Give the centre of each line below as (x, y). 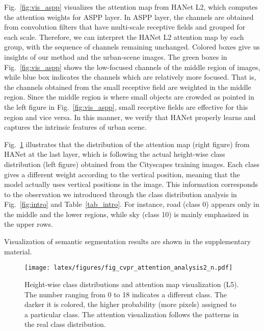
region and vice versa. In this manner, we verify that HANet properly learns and (130, 117)
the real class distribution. (65, 324)
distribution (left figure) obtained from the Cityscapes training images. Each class (132, 164)
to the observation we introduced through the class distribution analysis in (121, 194)
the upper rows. (29, 224)
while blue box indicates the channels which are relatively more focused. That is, (130, 77)
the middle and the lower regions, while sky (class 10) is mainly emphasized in (127, 214)
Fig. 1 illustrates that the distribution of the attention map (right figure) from (127, 144)
